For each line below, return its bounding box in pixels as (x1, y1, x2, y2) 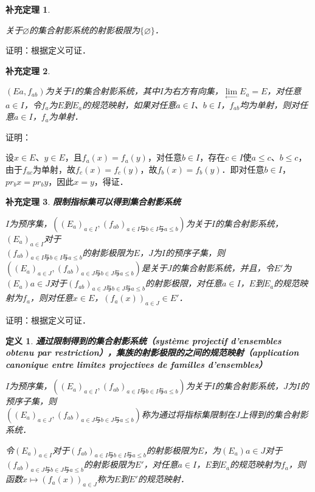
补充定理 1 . (5, 3, 50, 15)
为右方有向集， (163, 85, 223, 97)
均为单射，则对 (240, 98, 300, 111)
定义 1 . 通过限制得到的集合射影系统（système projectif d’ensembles (5, 334, 282, 347)
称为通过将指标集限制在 (141, 407, 235, 420)
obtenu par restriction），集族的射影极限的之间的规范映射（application (5, 346, 299, 359)
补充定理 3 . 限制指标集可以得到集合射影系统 (5, 195, 181, 208)
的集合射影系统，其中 (74, 85, 160, 97)
